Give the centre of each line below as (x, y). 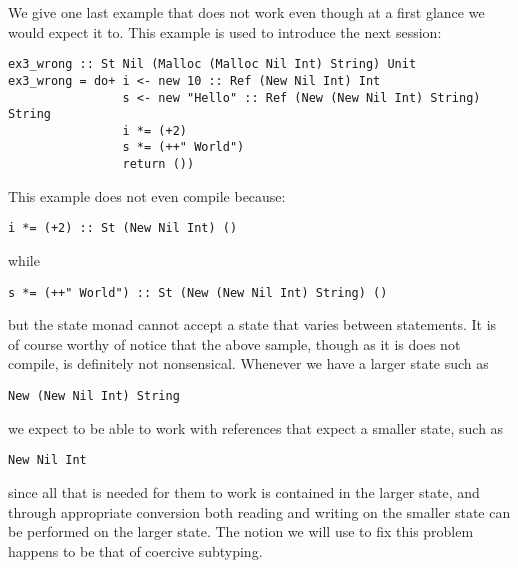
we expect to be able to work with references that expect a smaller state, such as (256, 427)
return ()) (158, 164)
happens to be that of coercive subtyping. (135, 550)
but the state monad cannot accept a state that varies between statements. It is (252, 324)
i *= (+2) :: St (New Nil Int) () (123, 228)
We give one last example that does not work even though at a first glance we (246, 12)
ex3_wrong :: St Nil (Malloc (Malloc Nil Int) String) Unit (212, 64)
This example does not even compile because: (147, 195)
